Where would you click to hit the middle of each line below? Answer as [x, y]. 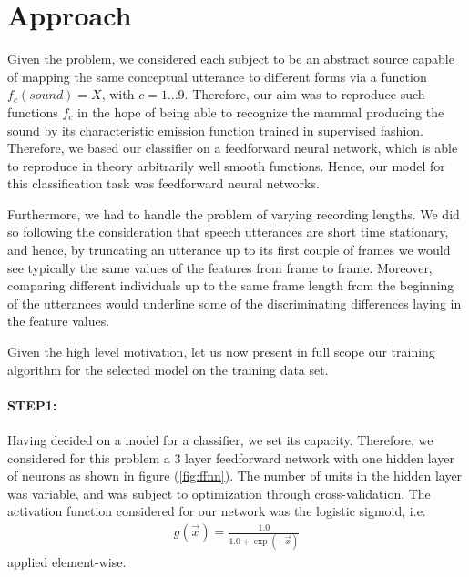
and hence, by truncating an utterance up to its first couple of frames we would [229, 250]
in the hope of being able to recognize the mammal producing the [260, 111]
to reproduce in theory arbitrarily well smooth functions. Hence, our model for [226, 165]
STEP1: [32, 405]
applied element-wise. [67, 562]
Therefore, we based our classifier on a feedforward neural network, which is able [233, 148]
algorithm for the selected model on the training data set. [168, 369]
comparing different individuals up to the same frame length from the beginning [231, 285]
